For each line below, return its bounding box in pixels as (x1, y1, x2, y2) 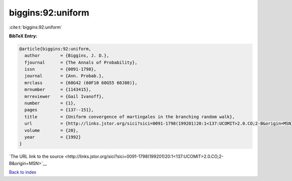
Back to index (9, 169, 36, 175)
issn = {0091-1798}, (24, 66, 97, 72)
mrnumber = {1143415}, (24, 87, 91, 92)
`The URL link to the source (9, 153, 64, 160)
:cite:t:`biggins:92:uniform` (9, 24, 63, 30)
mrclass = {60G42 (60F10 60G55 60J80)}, (24, 80, 138, 85)
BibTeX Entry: (9, 33, 37, 39)
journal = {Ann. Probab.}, (24, 73, 104, 79)
